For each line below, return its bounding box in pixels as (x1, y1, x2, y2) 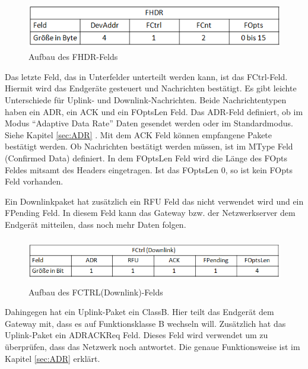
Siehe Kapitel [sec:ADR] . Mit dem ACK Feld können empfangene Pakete (5, 128, 272, 141)
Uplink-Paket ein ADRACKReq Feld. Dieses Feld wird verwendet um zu (5, 329, 268, 341)
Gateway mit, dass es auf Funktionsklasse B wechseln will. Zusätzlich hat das (5, 317, 286, 329)
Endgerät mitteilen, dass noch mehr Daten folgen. (5, 218, 186, 230)
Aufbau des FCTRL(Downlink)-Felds (28, 285, 163, 298)
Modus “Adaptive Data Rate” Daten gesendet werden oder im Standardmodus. (5, 117, 293, 129)
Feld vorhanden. (5, 175, 63, 187)
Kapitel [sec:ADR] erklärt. (5, 352, 100, 364)
